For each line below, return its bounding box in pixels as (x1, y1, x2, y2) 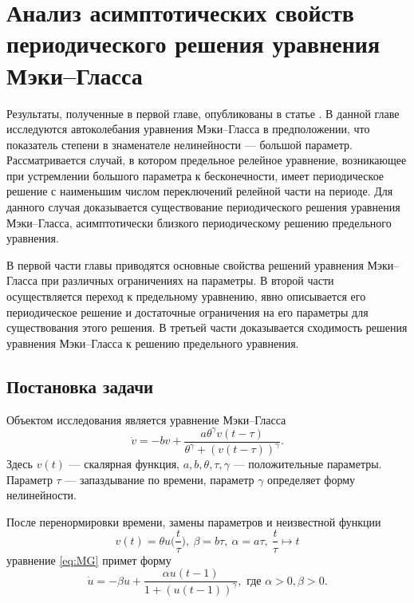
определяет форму (267, 471, 356, 487)
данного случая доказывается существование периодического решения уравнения (6, 199, 400, 215)
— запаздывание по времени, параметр (65, 471, 254, 487)
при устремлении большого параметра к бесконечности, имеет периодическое (6, 167, 384, 183)
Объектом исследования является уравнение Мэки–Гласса (6, 411, 286, 428)
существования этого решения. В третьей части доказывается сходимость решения (6, 319, 408, 336)
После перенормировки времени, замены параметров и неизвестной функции (6, 513, 381, 530)
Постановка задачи (6, 373, 154, 398)
